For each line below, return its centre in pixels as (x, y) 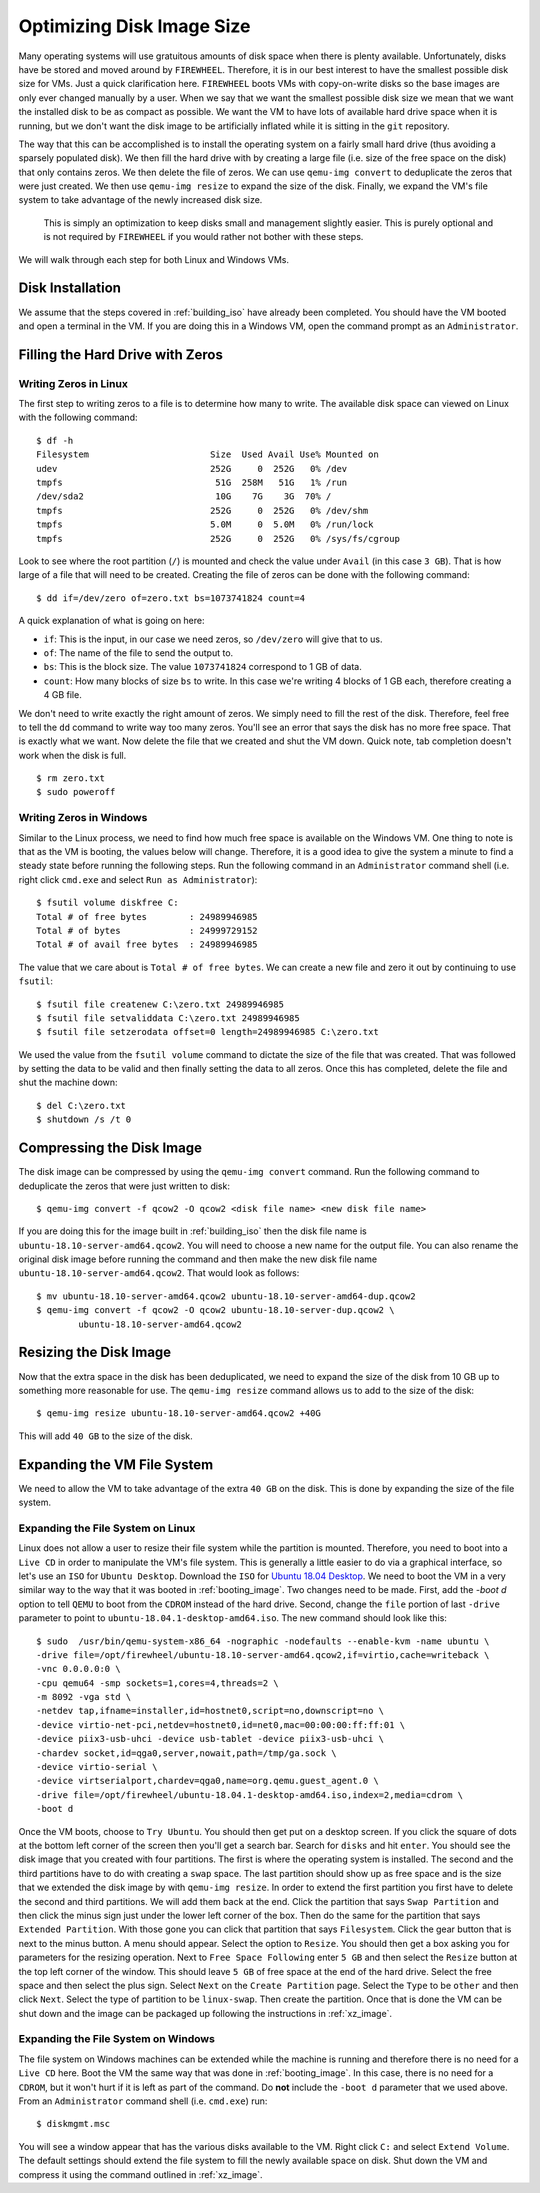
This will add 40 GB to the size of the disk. (106, 1436)
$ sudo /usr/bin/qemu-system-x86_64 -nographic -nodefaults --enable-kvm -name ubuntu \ (263, 1641)
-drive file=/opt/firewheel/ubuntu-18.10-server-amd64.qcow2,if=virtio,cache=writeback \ (263, 1654)
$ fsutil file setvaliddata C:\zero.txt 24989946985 (168, 1018)
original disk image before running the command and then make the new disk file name (198, 1259)
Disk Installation (70, 288)
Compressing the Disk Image (110, 1148)
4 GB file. (62, 695)
